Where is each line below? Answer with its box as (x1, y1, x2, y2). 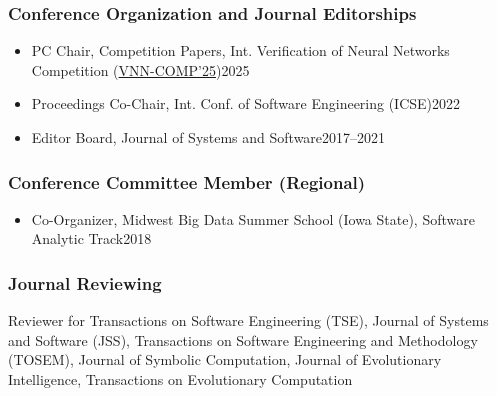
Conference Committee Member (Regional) (8, 169, 366, 194)
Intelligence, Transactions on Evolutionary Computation (8, 369, 353, 389)
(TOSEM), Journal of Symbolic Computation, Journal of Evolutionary (8, 349, 442, 370)
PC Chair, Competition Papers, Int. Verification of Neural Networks (31, 40, 450, 61)
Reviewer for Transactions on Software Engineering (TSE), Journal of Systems (8, 310, 489, 331)
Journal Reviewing (8, 270, 162, 295)
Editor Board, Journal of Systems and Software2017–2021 (31, 127, 386, 147)
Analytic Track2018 (31, 228, 152, 249)
